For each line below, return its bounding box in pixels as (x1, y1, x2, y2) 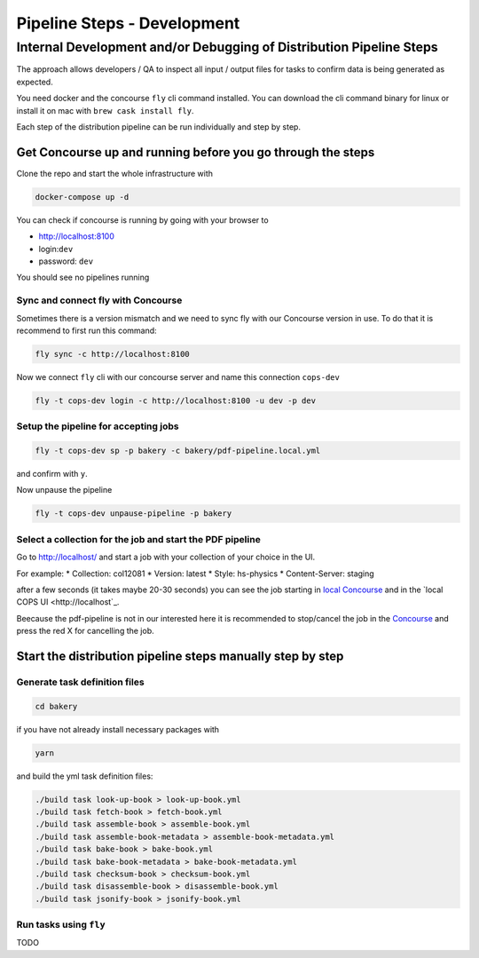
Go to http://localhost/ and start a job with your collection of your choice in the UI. (16, 551, 316, 563)
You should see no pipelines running (16, 272, 150, 283)
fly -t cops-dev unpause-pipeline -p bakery (35, 509, 232, 519)
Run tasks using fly (16, 919, 106, 931)
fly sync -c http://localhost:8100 (35, 349, 190, 359)
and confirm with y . (16, 469, 88, 479)
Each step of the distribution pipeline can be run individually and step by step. (16, 121, 302, 132)
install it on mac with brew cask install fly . (16, 105, 194, 115)
